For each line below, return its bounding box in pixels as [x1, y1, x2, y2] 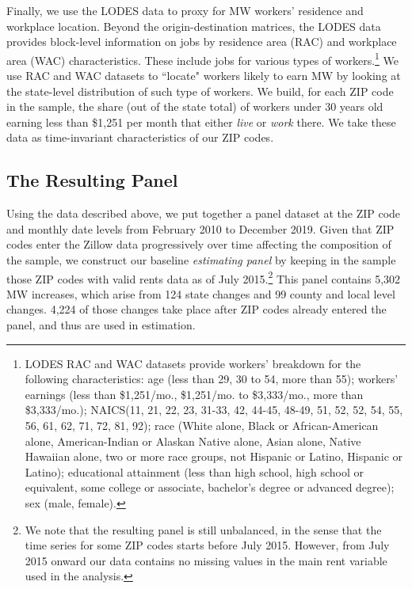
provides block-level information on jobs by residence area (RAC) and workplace [6, 33, 397, 50]
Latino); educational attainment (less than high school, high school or [25, 463, 364, 480]
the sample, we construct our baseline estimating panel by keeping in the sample [6, 251, 396, 268]
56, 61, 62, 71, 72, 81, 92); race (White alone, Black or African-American [25, 416, 379, 433]
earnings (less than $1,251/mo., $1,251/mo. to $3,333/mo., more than [25, 386, 364, 402]
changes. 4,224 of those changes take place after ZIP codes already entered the [6, 301, 387, 317]
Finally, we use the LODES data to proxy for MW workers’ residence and [6, 2, 364, 18]
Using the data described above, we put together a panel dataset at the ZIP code [6, 205, 401, 222]
